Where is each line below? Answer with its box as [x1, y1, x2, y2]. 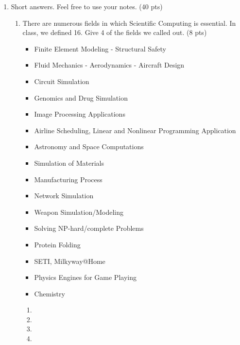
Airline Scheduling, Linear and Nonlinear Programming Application [34, 125, 236, 135]
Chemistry [34, 288, 65, 298]
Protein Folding [34, 239, 81, 249]
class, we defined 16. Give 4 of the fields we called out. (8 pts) [22, 27, 207, 37]
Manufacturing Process [34, 174, 103, 184]
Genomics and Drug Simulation [34, 92, 128, 103]
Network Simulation [34, 190, 94, 201]
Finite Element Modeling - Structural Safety [34, 43, 166, 53]
